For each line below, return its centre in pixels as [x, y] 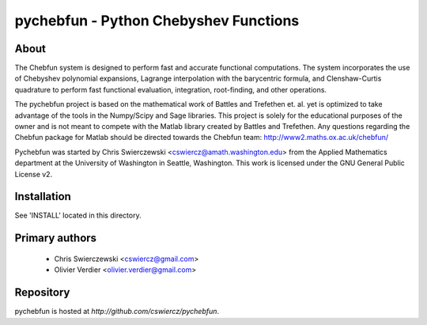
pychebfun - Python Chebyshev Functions [157, 21]
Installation [43, 197]
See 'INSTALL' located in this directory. [78, 215]
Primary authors [56, 238]
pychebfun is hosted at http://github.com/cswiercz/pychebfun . [117, 312]
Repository [42, 293]
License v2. [34, 174]
